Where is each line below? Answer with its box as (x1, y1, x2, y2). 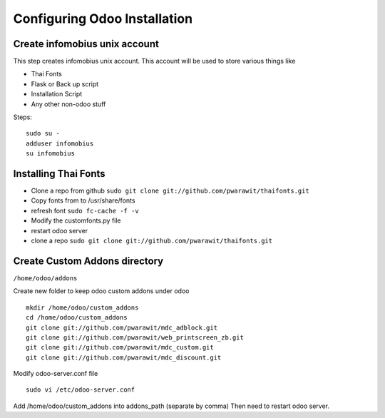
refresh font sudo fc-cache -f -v (31, 206, 139, 215)
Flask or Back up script (31, 79, 99, 88)
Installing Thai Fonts (13, 168, 106, 180)
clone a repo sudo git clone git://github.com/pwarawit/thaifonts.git (31, 236, 273, 245)
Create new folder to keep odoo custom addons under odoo (13, 287, 190, 295)
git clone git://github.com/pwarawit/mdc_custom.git (26, 343, 214, 352)
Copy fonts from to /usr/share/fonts (31, 196, 135, 205)
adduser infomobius (26, 139, 94, 148)
